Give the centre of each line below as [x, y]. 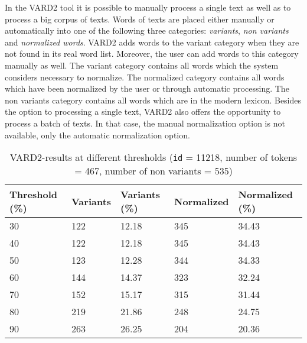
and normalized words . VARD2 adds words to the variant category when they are [152, 42]
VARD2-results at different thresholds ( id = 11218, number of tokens [153, 157]
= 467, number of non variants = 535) [153, 171]
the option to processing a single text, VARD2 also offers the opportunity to [143, 111]
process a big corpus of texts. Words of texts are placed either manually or [140, 19]
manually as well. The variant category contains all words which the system [142, 65]
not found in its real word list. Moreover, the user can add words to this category [152, 54]
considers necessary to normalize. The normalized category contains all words [145, 77]
